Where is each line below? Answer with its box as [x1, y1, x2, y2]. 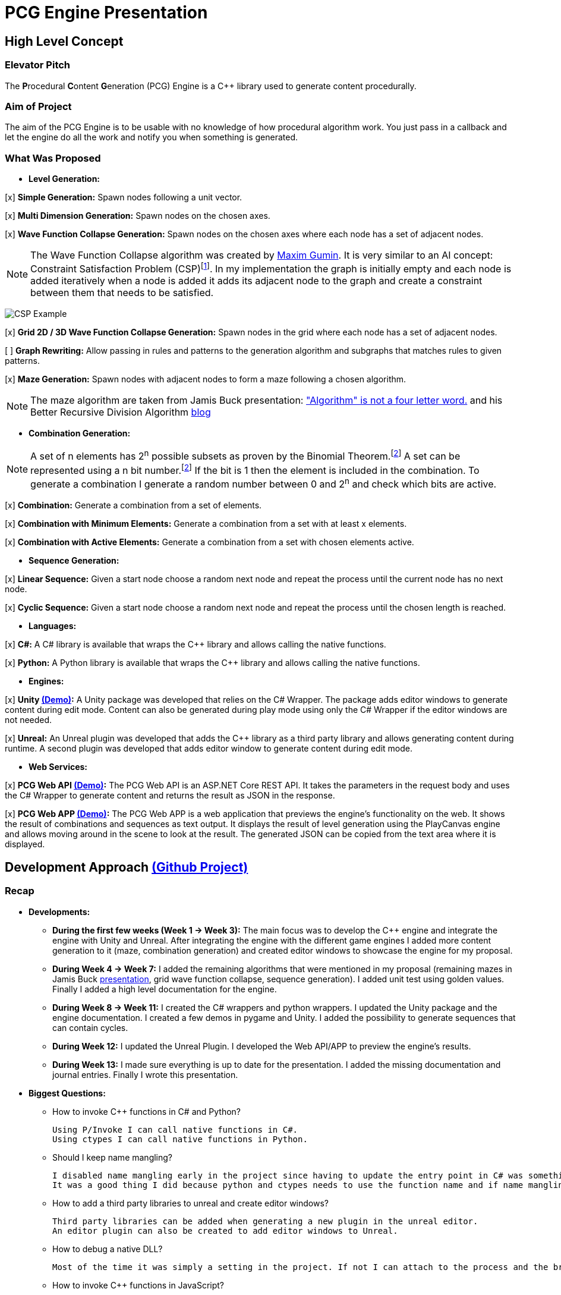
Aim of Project [5, 100, 72, 112]
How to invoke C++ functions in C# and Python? [52, 1106, 241, 1117]
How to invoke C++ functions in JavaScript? [52, 1280, 225, 1290]
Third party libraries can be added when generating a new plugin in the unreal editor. [52, 1216, 478, 1226]
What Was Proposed [5, 152, 101, 164]
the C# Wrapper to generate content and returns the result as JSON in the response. [5, 790, 335, 801]
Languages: [29, 621, 77, 631]
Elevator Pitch [5, 59, 71, 71]
